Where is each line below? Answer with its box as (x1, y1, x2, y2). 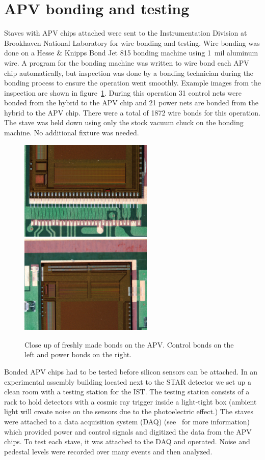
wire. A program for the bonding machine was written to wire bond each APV (4, 57, 249, 68)
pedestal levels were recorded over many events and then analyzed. (4, 446, 213, 456)
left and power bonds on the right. (24, 349, 132, 360)
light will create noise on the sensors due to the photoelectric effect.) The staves (4, 406, 253, 417)
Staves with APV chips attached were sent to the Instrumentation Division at (4, 27, 247, 38)
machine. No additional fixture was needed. (4, 127, 139, 138)
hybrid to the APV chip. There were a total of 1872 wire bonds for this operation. (4, 107, 261, 118)
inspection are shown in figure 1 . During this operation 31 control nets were (4, 87, 242, 98)
